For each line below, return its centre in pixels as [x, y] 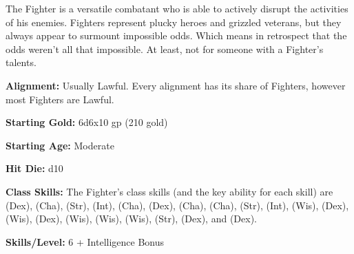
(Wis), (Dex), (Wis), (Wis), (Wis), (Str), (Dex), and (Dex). [131, 219]
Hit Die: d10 [34, 168]
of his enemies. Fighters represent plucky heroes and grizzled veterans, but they [174, 22]
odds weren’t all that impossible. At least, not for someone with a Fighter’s [165, 49]
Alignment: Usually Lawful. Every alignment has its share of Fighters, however [176, 85]
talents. [21, 62]
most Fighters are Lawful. [60, 99]
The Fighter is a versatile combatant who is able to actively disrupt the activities [177, 8]
